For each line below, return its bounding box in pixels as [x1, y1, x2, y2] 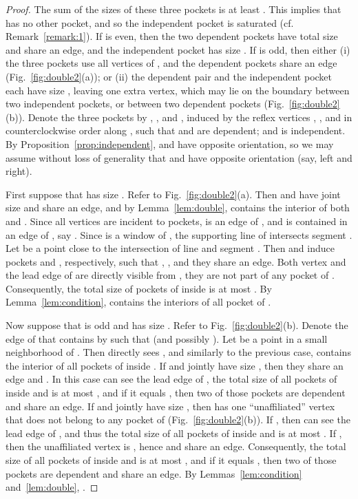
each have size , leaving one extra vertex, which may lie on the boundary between [6, 83, 350, 97]
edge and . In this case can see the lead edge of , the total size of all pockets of [6, 372, 337, 386]
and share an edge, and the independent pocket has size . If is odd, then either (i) [6, 42, 350, 56]
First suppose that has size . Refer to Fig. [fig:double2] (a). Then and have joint [6, 187, 341, 201]
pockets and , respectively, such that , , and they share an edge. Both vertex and [6, 254, 346, 268]
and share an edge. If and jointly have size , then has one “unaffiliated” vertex [6, 399, 335, 413]
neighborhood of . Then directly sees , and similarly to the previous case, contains [6, 345, 351, 359]
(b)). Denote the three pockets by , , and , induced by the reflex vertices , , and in [6, 109, 352, 124]
